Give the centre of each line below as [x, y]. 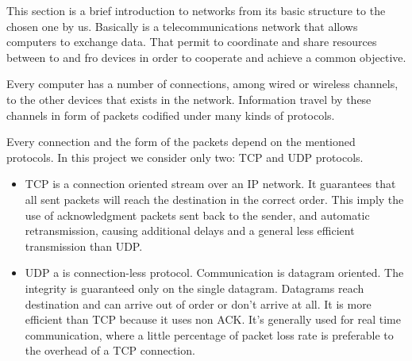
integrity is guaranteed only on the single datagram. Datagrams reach [194, 288]
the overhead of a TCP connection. [110, 350]
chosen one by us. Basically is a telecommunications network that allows [182, 26]
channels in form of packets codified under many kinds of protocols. [171, 115]
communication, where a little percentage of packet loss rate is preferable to [209, 334]
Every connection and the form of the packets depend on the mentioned [181, 142]
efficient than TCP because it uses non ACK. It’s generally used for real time [213, 319]
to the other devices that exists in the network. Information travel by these [189, 99]
